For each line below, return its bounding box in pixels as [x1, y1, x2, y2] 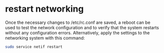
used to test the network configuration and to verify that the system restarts [5, 24, 159, 30]
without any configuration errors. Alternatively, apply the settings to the [5, 30, 150, 35]
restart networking [5, 3, 84, 15]
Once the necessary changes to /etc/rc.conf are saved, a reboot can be [5, 19, 151, 25]
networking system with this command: [5, 35, 85, 41]
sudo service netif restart [5, 44, 63, 49]
